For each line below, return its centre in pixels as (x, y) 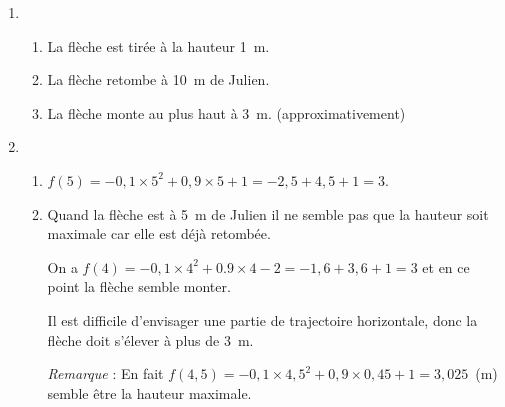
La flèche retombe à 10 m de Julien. (158, 79)
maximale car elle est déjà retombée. (159, 233)
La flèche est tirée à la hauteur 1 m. (158, 45)
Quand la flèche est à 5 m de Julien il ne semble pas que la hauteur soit (268, 213)
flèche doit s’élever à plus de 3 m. (150, 339)
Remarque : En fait (105, 373)
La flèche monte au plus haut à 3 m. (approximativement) (226, 112)
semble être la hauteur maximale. (149, 392)
